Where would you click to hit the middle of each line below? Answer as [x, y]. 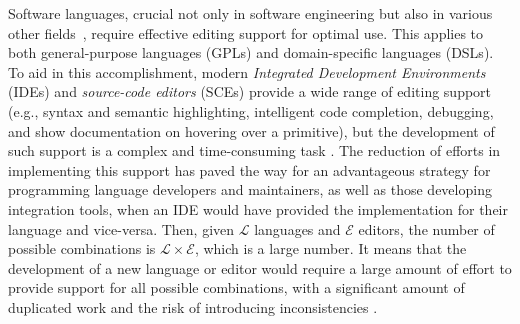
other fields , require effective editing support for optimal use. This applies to [246, 32]
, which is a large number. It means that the [330, 248]
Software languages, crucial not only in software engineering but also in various [250, 13]
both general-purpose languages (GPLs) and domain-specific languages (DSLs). [251, 52]
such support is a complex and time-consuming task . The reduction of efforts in [254, 150]
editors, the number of [426, 228]
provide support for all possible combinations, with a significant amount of [236, 287]
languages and [297, 228]
